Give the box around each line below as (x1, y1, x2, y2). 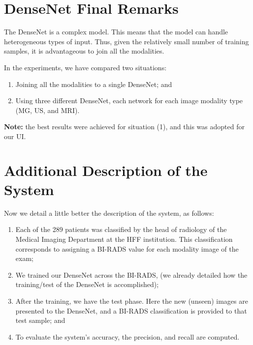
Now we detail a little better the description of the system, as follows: (4, 207, 214, 218)
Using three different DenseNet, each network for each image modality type (15, 95, 243, 106)
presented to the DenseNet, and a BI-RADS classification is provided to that (15, 305, 247, 316)
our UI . (4, 131, 26, 141)
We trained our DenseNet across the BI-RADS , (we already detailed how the (15, 269, 248, 280)
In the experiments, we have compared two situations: (4, 62, 167, 72)
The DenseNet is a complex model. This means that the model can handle (4, 27, 228, 37)
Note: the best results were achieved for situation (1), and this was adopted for (4, 121, 245, 132)
